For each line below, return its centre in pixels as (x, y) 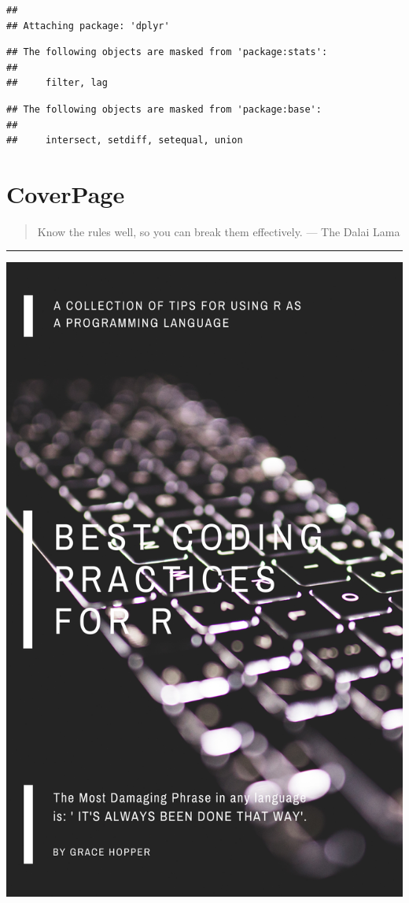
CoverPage (66, 193)
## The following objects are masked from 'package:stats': (167, 52)
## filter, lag (57, 83)
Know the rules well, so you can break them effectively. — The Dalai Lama (219, 231)
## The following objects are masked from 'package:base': (164, 109)
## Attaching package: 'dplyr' (88, 26)
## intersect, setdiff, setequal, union (125, 141)
